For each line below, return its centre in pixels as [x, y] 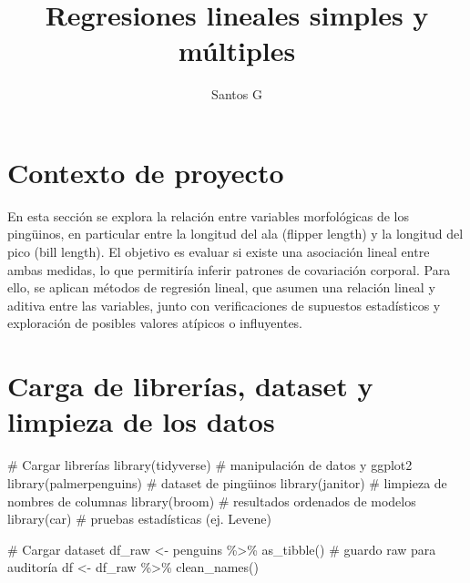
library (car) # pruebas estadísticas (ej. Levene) [139, 519]
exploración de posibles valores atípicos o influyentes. [155, 323]
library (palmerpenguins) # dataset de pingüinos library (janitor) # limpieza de [227, 482]
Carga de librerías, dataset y [190, 386]
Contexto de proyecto [146, 172]
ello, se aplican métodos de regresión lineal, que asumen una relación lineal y [221, 287]
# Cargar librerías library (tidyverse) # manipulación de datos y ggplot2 [210, 465]
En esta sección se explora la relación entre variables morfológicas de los [209, 215]
